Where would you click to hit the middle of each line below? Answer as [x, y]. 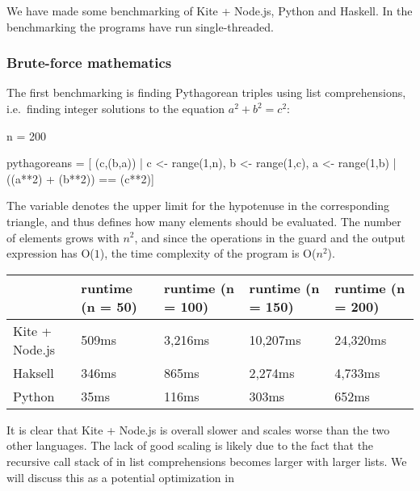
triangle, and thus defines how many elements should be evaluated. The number [204, 221]
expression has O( [50, 253]
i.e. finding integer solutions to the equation [116, 108]
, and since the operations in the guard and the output [270, 237]
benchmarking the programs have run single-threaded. [140, 26]
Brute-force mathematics [89, 63]
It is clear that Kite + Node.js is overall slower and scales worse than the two [198, 429]
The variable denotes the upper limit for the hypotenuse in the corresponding [198, 206]
